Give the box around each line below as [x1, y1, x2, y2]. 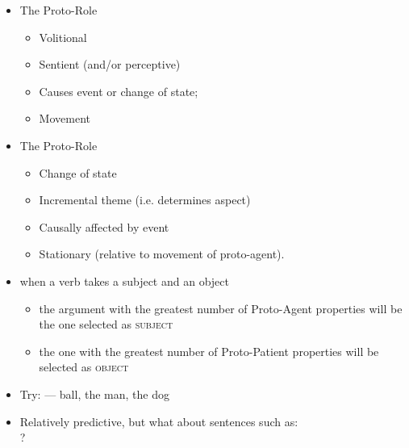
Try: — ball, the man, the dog [19, 385, 169, 402]
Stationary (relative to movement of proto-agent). [39, 245, 285, 262]
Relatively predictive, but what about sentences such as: [19, 412, 298, 429]
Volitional [39, 28, 87, 45]
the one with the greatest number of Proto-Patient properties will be [39, 342, 379, 359]
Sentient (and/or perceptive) [39, 56, 181, 73]
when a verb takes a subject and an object [19, 272, 229, 289]
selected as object [39, 358, 129, 375]
